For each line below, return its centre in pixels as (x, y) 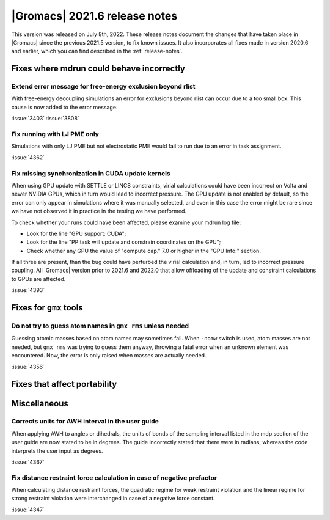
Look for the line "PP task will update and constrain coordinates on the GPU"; (124, 242)
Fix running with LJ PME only (55, 134)
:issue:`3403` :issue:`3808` (45, 119)
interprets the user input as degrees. (57, 451)
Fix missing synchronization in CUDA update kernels (91, 173)
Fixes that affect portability (64, 384)
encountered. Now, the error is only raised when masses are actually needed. (109, 356)
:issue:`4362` (28, 157)
